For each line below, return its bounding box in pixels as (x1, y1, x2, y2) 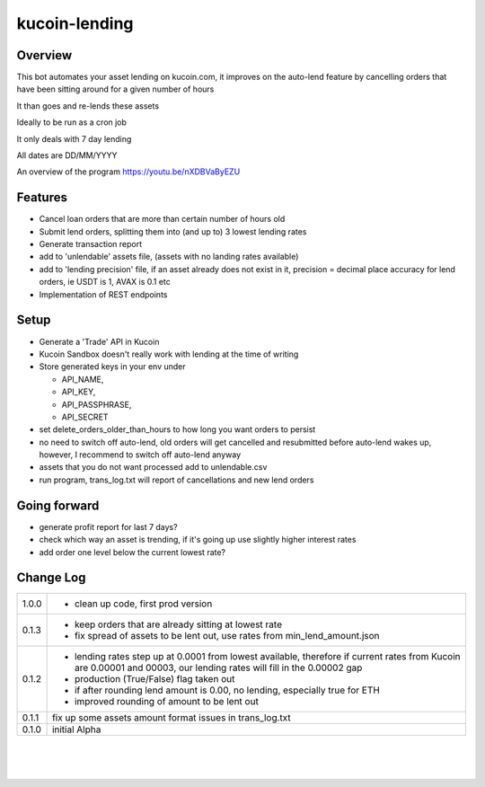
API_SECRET (61, 411, 109, 422)
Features (16, 190, 67, 206)
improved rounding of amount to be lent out (74, 695, 260, 708)
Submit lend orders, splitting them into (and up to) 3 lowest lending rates (39, 225, 307, 237)
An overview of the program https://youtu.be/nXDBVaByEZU (16, 166, 241, 177)
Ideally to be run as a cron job (16, 117, 128, 128)
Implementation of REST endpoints (39, 288, 168, 300)
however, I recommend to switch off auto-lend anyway (39, 449, 242, 460)
